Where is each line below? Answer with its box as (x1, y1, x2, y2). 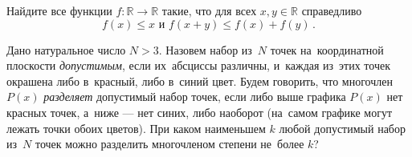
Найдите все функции (6, 2, 112, 18)
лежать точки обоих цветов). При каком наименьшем (6, 119, 266, 136)
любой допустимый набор (279, 119, 406, 136)
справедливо (301, 2, 362, 18)
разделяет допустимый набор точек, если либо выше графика (43, 88, 346, 105)
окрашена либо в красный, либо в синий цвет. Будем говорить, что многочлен (6, 72, 393, 89)
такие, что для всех (161, 2, 257, 18)
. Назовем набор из (158, 41, 252, 58)
